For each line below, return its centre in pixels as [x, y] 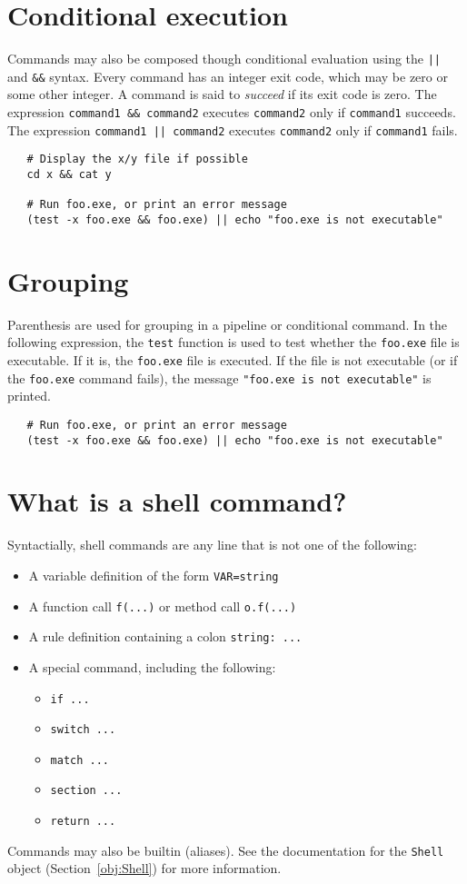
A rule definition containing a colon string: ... [165, 636]
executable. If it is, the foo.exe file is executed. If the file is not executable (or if [233, 360]
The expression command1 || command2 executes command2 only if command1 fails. [233, 129]
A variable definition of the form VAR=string [154, 575]
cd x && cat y [69, 174]
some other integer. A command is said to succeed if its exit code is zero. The [222, 94]
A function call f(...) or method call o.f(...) [163, 606]
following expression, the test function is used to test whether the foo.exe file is [233, 342]
